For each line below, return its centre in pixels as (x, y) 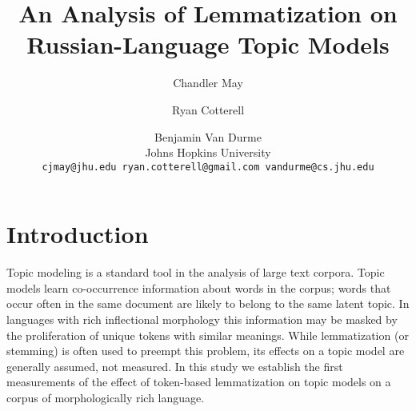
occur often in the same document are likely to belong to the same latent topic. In (208, 303)
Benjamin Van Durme (208, 136)
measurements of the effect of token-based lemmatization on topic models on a (199, 382)
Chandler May (208, 83)
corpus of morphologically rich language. (106, 398)
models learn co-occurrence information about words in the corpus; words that (199, 287)
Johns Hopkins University (208, 152)
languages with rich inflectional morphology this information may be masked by (202, 319)
